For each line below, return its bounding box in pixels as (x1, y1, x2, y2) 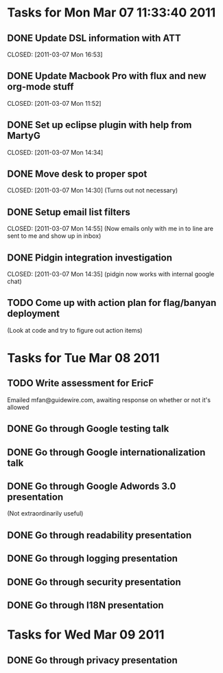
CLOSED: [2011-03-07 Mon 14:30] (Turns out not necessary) (7, 186, 178, 195)
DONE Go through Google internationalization (7, 446, 206, 458)
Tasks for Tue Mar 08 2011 (7, 351, 160, 366)
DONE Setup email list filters (7, 206, 130, 218)
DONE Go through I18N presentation (7, 599, 164, 611)
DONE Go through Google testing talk (7, 423, 169, 434)
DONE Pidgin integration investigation (7, 252, 173, 263)
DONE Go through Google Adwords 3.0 (7, 481, 176, 492)
